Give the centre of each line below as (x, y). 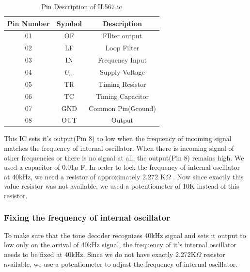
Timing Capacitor (122, 96)
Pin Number (29, 23)
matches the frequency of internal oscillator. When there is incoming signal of (119, 148)
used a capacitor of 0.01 (39, 167)
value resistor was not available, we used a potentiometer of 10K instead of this (122, 186)
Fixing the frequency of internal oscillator (87, 217)
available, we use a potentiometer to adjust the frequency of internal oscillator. (121, 264)
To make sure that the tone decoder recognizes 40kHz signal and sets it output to (125, 235)
